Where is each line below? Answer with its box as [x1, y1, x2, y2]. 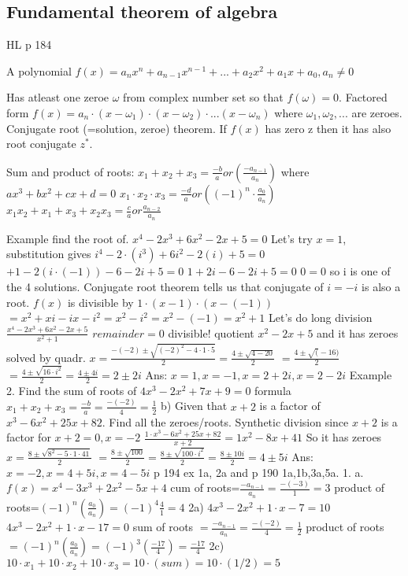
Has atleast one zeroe [6, 89, 109, 105]
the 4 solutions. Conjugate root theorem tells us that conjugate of [6, 278, 324, 294]
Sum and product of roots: [6, 163, 135, 179]
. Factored [339, 89, 388, 105]
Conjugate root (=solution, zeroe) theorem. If [6, 120, 227, 136]
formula [254, 382, 291, 398]
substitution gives [6, 246, 91, 262]
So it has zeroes [306, 429, 382, 445]
